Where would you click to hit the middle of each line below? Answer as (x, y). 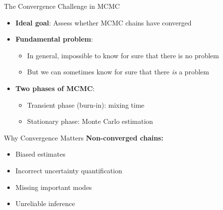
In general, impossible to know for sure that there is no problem (123, 55)
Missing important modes (54, 187)
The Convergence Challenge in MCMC (62, 6)
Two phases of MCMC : (55, 88)
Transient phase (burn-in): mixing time (86, 105)
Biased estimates (40, 154)
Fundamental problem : (54, 39)
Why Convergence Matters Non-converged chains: (84, 137)
